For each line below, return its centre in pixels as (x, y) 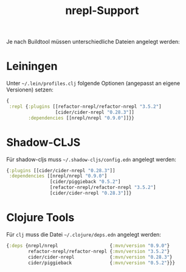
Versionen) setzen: (30, 90)
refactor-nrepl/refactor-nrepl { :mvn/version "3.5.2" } (99, 251)
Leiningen (32, 66)
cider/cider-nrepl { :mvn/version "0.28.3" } (100, 257)
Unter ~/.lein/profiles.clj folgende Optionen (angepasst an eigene (93, 84)
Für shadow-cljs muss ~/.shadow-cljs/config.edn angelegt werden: (91, 159)
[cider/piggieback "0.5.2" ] (85, 182)
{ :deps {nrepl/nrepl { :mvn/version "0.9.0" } (88, 245)
